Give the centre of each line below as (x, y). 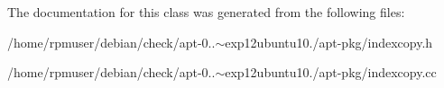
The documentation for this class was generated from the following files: (206, 12)
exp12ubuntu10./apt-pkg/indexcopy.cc (331, 72)
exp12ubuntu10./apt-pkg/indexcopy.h (329, 42)
